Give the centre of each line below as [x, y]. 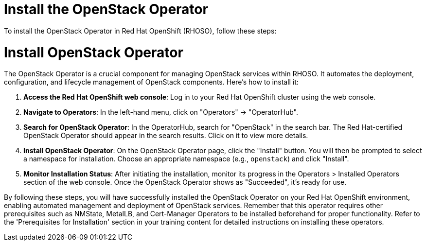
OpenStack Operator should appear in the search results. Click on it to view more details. [166, 136]
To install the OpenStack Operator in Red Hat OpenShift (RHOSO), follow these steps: [140, 31]
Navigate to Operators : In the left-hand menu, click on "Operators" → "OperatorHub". [161, 112]
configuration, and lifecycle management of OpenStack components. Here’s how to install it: [151, 82]
